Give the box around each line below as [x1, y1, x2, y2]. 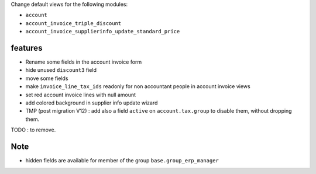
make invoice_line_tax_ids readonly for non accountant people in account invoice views [25, 83, 251, 90]
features [11, 43, 43, 53]
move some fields [25, 75, 68, 82]
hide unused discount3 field [25, 67, 97, 74]
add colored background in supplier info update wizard [25, 99, 158, 106]
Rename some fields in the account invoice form [25, 58, 142, 65]
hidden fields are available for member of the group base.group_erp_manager [25, 157, 219, 164]
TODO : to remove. [11, 126, 56, 134]
